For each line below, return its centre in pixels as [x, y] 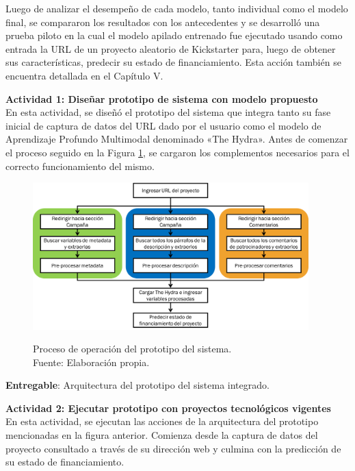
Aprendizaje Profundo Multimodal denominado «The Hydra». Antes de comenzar [177, 139]
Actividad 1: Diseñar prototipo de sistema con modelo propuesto [162, 98]
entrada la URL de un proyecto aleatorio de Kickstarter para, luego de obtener [171, 48]
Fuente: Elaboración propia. [91, 362]
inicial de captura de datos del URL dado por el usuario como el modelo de [163, 125]
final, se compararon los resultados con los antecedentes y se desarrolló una [163, 22]
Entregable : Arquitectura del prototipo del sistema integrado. [137, 385]
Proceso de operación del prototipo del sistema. [132, 349]
